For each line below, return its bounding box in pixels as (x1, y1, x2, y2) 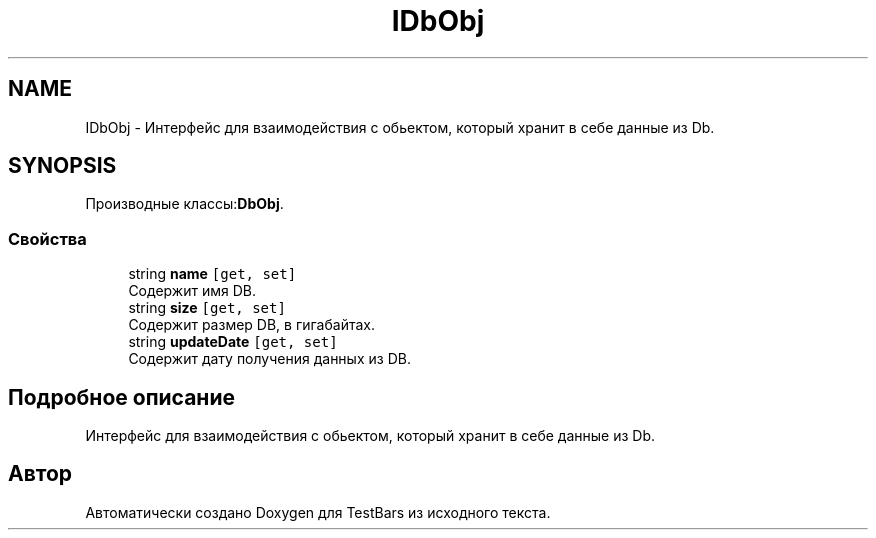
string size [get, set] (128, 299, 286, 317)
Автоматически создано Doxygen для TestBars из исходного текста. (85, 503, 551, 521)
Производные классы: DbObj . (85, 195, 284, 213)
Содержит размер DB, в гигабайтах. (128, 316, 375, 334)
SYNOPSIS (8, 153, 117, 179)
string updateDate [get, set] (128, 333, 338, 351)
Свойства (8, 228, 87, 249)
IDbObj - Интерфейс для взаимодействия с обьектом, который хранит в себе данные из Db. (85, 118, 715, 136)
